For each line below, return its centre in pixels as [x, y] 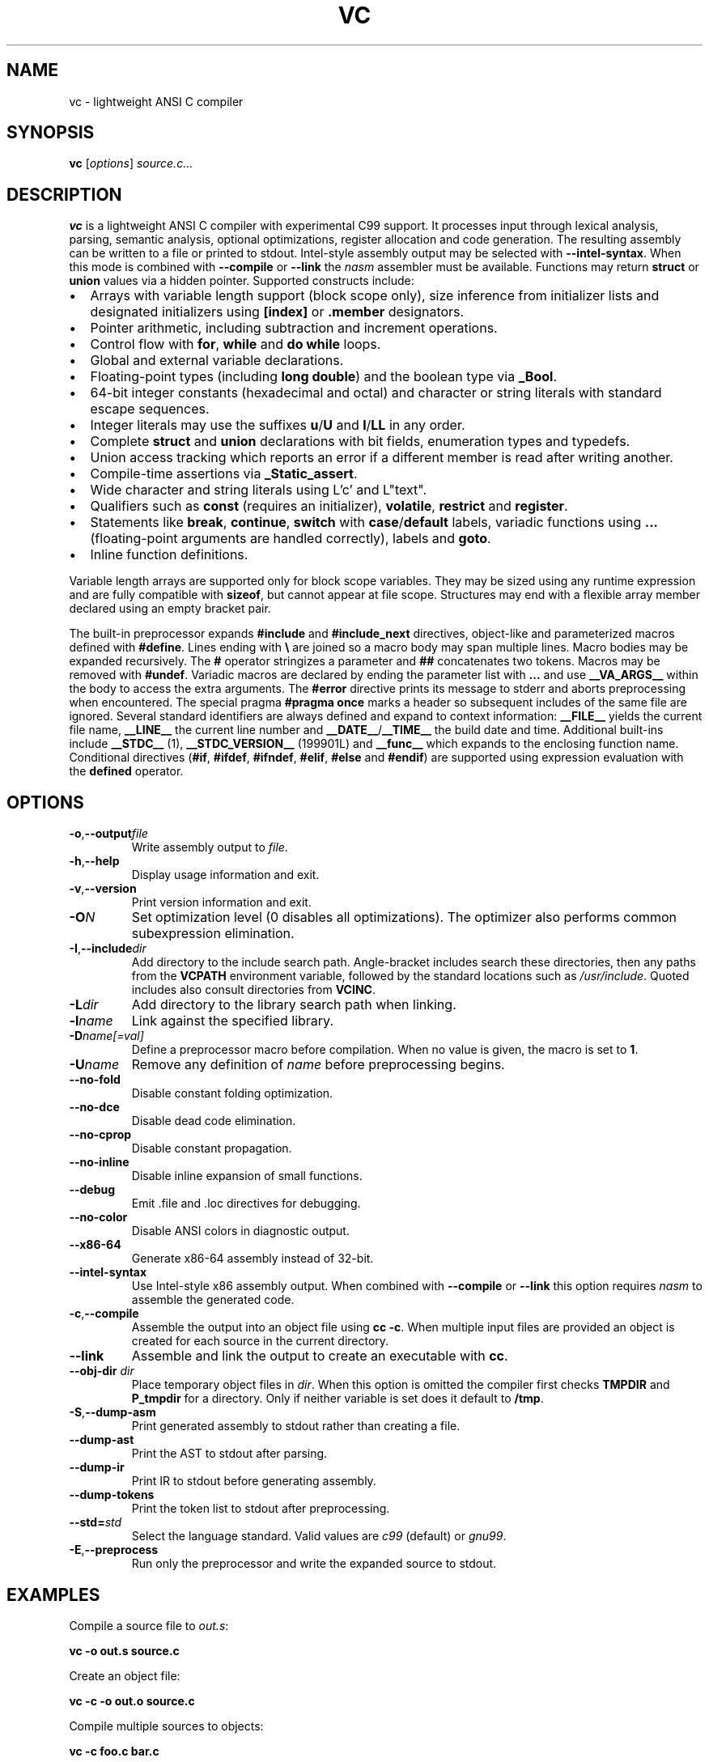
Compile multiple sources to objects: [166, 1726]
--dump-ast [102, 1440]
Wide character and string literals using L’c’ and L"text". [259, 490]
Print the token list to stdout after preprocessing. [261, 1509]
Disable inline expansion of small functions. [247, 1176]
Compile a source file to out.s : [149, 1625]
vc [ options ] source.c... [131, 163]
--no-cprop [100, 1135]
